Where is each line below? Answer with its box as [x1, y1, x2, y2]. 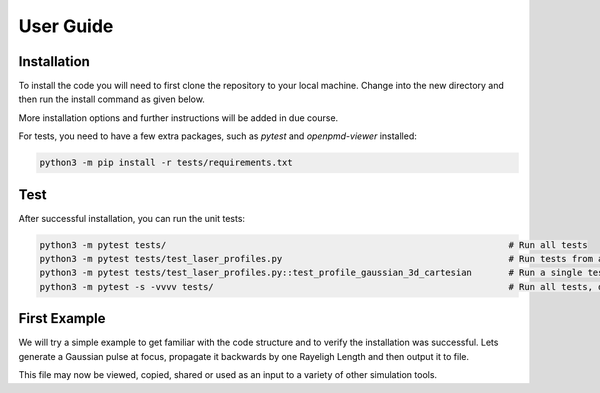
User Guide [18, 15, 114, 37]
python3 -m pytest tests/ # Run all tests [39, 239, 589, 250]
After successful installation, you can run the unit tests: [18, 212, 245, 224]
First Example [18, 310, 106, 327]
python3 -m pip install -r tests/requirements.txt [39, 157, 294, 169]
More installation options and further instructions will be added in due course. [18, 111, 339, 124]
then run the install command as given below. [18, 93, 205, 105]
